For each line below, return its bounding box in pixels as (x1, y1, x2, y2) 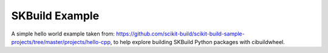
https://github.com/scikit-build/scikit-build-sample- (116, 30, 245, 37)
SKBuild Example (11, 9, 100, 22)
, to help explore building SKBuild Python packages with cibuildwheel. (110, 38, 285, 45)
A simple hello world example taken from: (11, 30, 115, 37)
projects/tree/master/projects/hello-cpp (11, 38, 111, 45)
